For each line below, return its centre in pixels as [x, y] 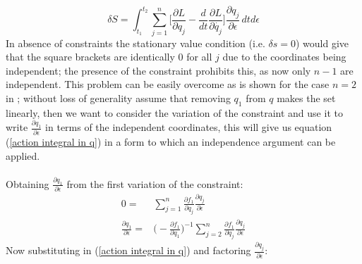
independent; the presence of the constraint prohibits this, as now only [158, 70]
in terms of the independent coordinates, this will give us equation [189, 127]
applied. [23, 155]
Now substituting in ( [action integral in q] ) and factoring [128, 250]
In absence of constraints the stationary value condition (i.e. [135, 43]
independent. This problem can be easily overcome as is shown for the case [168, 84]
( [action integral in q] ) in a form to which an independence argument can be [171, 141]
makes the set [306, 98]
